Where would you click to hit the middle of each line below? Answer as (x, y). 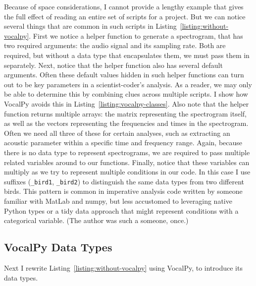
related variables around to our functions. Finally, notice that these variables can (127, 162)
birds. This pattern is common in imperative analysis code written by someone (123, 191)
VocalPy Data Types (58, 247)
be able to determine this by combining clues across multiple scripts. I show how (126, 94)
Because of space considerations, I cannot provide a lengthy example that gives (124, 6)
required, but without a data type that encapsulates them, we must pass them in (127, 55)
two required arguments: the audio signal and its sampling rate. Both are (115, 45)
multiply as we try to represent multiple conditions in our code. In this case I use (127, 172)
